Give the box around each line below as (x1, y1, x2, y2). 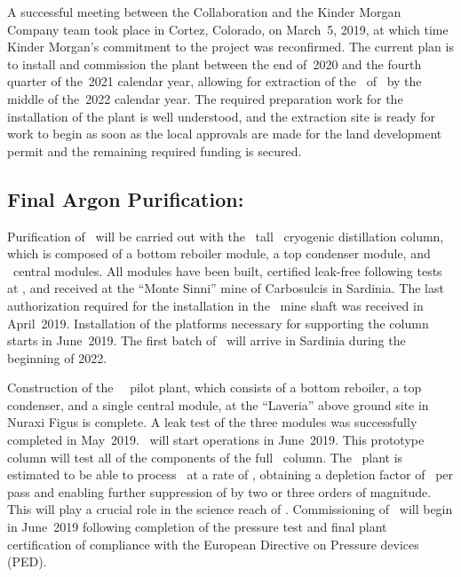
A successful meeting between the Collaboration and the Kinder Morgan (7, 3, 401, 20)
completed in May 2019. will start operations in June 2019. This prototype (7, 431, 425, 449)
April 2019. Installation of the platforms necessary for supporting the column (7, 313, 429, 332)
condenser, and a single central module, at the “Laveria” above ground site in (7, 395, 429, 414)
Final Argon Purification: (7, 185, 244, 212)
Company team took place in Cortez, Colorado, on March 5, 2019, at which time (7, 20, 449, 38)
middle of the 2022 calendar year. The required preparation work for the (7, 89, 403, 107)
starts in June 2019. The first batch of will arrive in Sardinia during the (7, 331, 406, 350)
